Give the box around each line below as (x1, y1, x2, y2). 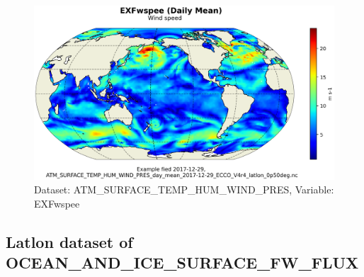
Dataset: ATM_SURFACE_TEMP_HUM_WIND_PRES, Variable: (34, 182, 334, 197)
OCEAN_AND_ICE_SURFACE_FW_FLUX (6, 251, 359, 273)
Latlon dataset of (6, 230, 133, 252)
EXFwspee (34, 196, 80, 210)
